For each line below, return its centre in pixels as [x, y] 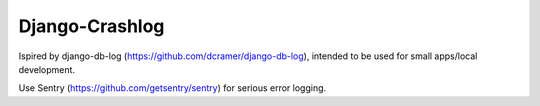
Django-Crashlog [91, 26]
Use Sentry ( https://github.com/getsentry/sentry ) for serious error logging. [172, 88]
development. [46, 69]
